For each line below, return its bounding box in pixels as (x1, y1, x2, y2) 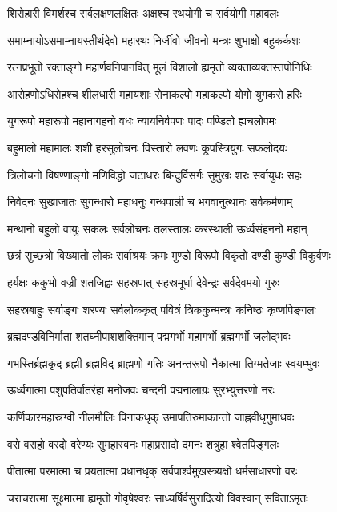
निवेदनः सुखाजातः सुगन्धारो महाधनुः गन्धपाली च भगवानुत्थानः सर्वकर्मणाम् (7, 193, 293, 210)
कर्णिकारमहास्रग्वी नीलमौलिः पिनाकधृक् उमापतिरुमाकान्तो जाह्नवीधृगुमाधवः (7, 408, 295, 425)
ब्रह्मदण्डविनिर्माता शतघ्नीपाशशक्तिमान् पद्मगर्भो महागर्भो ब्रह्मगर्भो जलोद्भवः (7, 328, 291, 345)
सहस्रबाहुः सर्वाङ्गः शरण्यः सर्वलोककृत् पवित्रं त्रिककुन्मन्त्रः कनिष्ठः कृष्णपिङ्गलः (7, 300, 316, 317)
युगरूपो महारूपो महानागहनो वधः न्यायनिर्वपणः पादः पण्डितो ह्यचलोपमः (7, 112, 277, 129)
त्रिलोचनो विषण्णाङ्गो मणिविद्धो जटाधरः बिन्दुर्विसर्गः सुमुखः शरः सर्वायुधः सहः (7, 166, 302, 183)
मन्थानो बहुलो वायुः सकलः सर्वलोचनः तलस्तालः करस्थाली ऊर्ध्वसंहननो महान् (7, 220, 307, 236)
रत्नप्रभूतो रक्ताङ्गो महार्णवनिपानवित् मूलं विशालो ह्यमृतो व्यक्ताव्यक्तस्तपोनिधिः (7, 58, 312, 75)
